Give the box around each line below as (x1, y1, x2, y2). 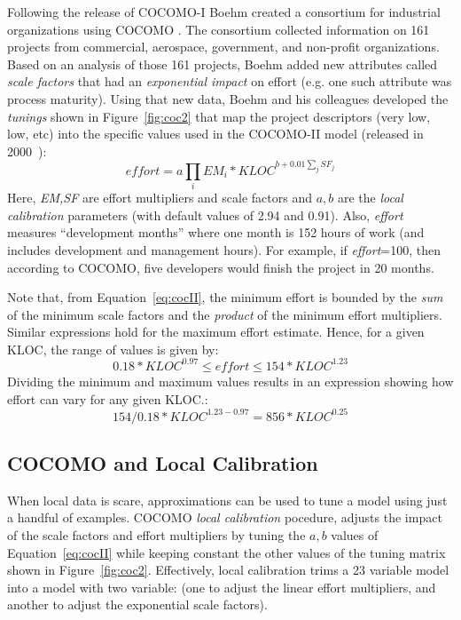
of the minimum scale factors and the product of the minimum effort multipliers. (7, 305, 442, 323)
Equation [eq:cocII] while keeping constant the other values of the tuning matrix (7, 543, 446, 561)
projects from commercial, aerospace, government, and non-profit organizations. (7, 37, 440, 56)
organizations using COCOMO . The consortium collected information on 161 (7, 20, 430, 38)
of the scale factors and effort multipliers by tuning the (7, 526, 306, 544)
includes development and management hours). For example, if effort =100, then (7, 240, 441, 258)
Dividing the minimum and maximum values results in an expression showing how (7, 371, 454, 390)
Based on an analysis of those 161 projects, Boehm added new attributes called (7, 54, 438, 73)
